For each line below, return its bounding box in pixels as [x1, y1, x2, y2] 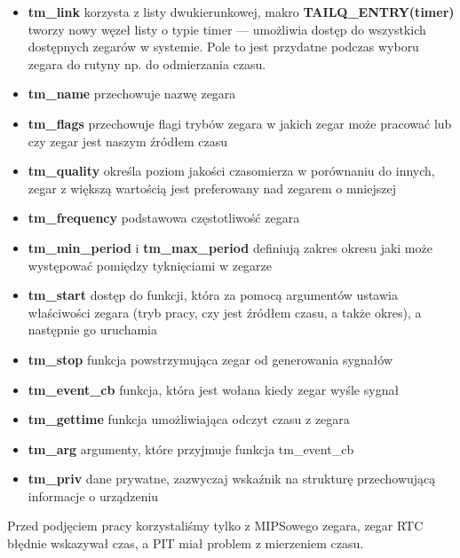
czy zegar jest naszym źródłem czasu [28, 131, 228, 150]
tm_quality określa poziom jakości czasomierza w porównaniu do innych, [28, 161, 435, 180]
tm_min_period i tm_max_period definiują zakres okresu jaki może [28, 238, 432, 256]
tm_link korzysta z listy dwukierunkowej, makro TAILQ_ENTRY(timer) [28, 3, 455, 20]
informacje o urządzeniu [28, 486, 159, 505]
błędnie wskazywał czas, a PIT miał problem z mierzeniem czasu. [7, 534, 364, 553]
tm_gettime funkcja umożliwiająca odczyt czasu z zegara [28, 410, 350, 428]
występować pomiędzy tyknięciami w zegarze [28, 255, 273, 274]
